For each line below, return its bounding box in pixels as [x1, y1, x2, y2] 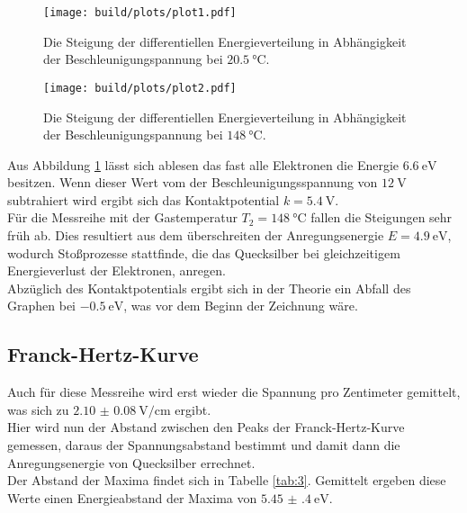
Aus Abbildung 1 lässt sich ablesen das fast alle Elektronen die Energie [7, 155, 400, 174]
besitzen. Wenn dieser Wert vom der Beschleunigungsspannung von [7, 173, 378, 192]
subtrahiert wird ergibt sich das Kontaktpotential [7, 190, 280, 209]
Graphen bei [7, 296, 76, 315]
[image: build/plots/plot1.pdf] [43, 6, 237, 19]
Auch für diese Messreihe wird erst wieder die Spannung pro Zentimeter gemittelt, [7, 382, 461, 401]
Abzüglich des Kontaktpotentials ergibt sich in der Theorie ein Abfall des [7, 278, 411, 297]
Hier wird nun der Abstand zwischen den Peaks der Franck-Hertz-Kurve [7, 418, 405, 436]
